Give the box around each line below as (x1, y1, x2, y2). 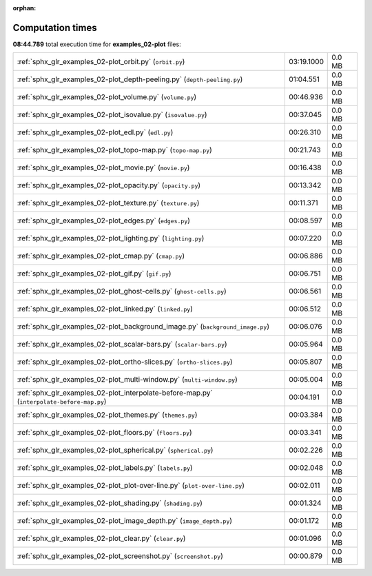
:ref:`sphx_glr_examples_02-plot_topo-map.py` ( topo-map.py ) (17, 145, 213, 155)
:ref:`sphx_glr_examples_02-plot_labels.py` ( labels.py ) (17, 463, 193, 473)
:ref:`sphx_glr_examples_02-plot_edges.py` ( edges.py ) (17, 216, 191, 225)
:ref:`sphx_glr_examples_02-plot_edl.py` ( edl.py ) (17, 127, 174, 137)
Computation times (12, 21, 97, 34)
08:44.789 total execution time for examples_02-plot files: (12, 40, 182, 48)
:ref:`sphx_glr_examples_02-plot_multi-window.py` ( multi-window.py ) (17, 375, 238, 384)
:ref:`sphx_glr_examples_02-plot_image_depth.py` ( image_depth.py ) (17, 516, 233, 526)
